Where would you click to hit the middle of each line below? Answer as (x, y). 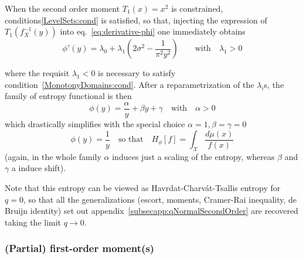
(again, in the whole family (53, 156)
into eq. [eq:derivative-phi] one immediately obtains (153, 31)
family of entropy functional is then (68, 96)
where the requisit (37, 73)
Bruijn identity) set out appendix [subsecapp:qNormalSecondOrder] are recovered (151, 211)
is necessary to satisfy (137, 73)
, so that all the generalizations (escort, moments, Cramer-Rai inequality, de (160, 199)
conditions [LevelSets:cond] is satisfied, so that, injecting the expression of (136, 20)
